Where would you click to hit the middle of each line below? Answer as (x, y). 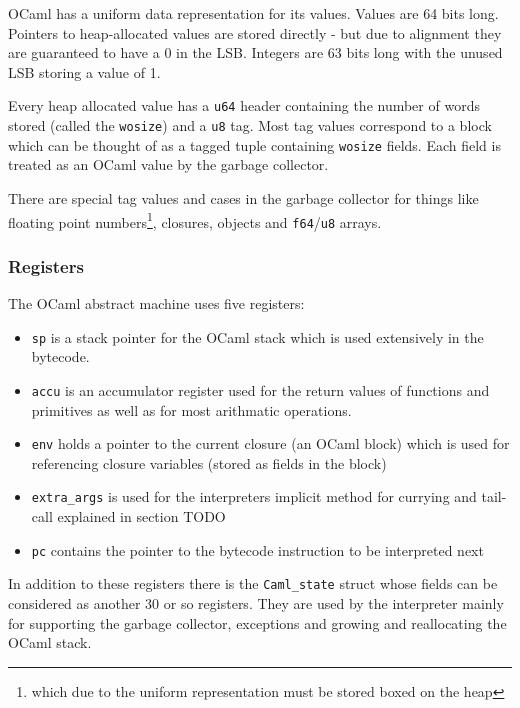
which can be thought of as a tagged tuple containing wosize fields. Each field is (254, 144)
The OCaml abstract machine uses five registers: (156, 303)
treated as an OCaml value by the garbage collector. (168, 164)
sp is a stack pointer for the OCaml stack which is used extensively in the (257, 336)
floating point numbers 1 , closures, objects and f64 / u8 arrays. (195, 220)
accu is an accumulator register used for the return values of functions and (260, 389)
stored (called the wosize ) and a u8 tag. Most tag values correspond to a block (250, 125)
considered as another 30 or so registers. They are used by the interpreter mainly (256, 602)
